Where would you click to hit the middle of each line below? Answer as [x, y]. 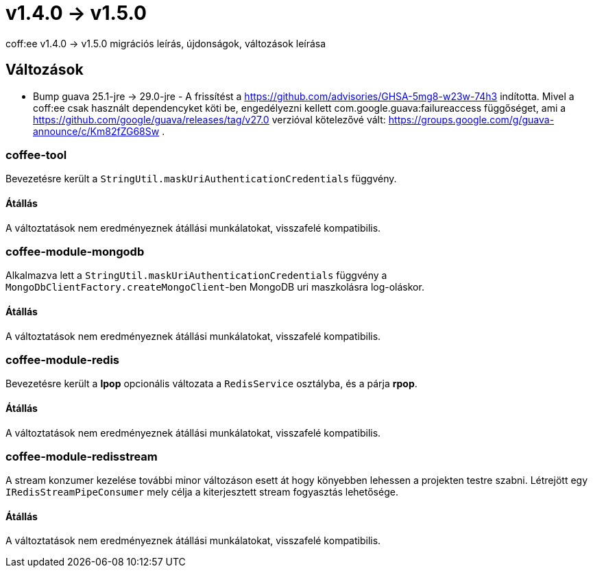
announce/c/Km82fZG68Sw [96, 131]
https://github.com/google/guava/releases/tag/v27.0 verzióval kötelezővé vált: [209, 119]
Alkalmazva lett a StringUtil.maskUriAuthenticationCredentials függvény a [196, 276]
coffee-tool [36, 155]
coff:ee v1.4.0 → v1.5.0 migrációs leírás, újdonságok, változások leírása [166, 43]
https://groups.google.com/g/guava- [471, 119]
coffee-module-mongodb [75, 251]
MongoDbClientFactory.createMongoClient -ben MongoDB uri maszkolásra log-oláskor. [215, 287]
